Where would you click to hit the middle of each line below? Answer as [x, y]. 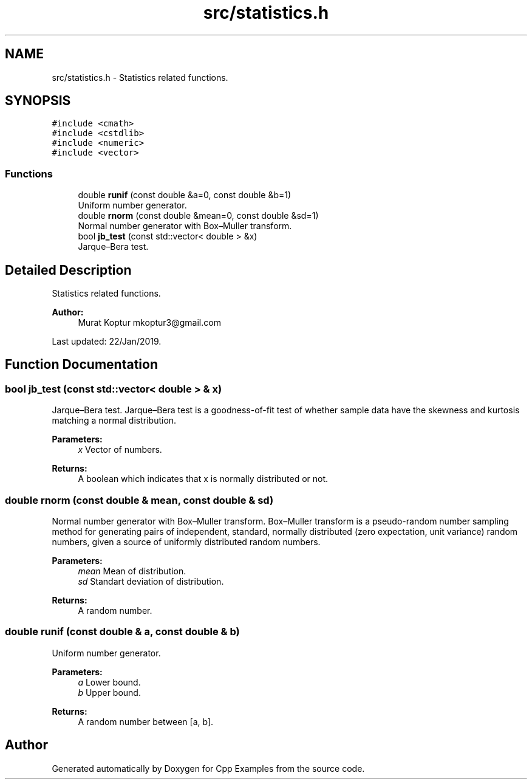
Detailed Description [68, 270]
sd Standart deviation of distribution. [151, 581]
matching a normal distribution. [114, 421]
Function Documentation [81, 365]
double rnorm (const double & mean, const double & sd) [139, 500]
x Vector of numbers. [120, 450]
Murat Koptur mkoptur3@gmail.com [149, 323]
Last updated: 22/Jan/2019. [107, 342]
